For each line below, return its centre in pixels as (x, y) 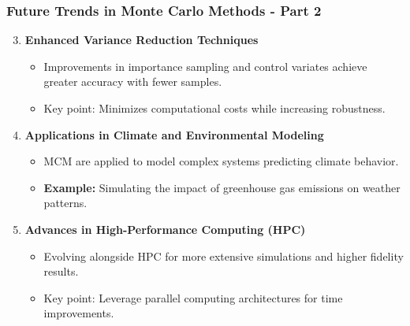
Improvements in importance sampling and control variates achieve (205, 66)
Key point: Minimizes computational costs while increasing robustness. (214, 108)
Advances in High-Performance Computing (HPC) (165, 229)
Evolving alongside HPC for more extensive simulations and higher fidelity (224, 256)
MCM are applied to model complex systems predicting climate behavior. (221, 161)
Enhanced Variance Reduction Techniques (142, 40)
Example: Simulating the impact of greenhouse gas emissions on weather (222, 187)
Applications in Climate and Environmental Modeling (174, 134)
